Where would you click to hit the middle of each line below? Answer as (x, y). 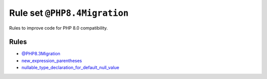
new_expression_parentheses (52, 60)
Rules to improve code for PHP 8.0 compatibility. (59, 28)
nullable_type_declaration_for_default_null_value (70, 68)
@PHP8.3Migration (41, 54)
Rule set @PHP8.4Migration (69, 13)
